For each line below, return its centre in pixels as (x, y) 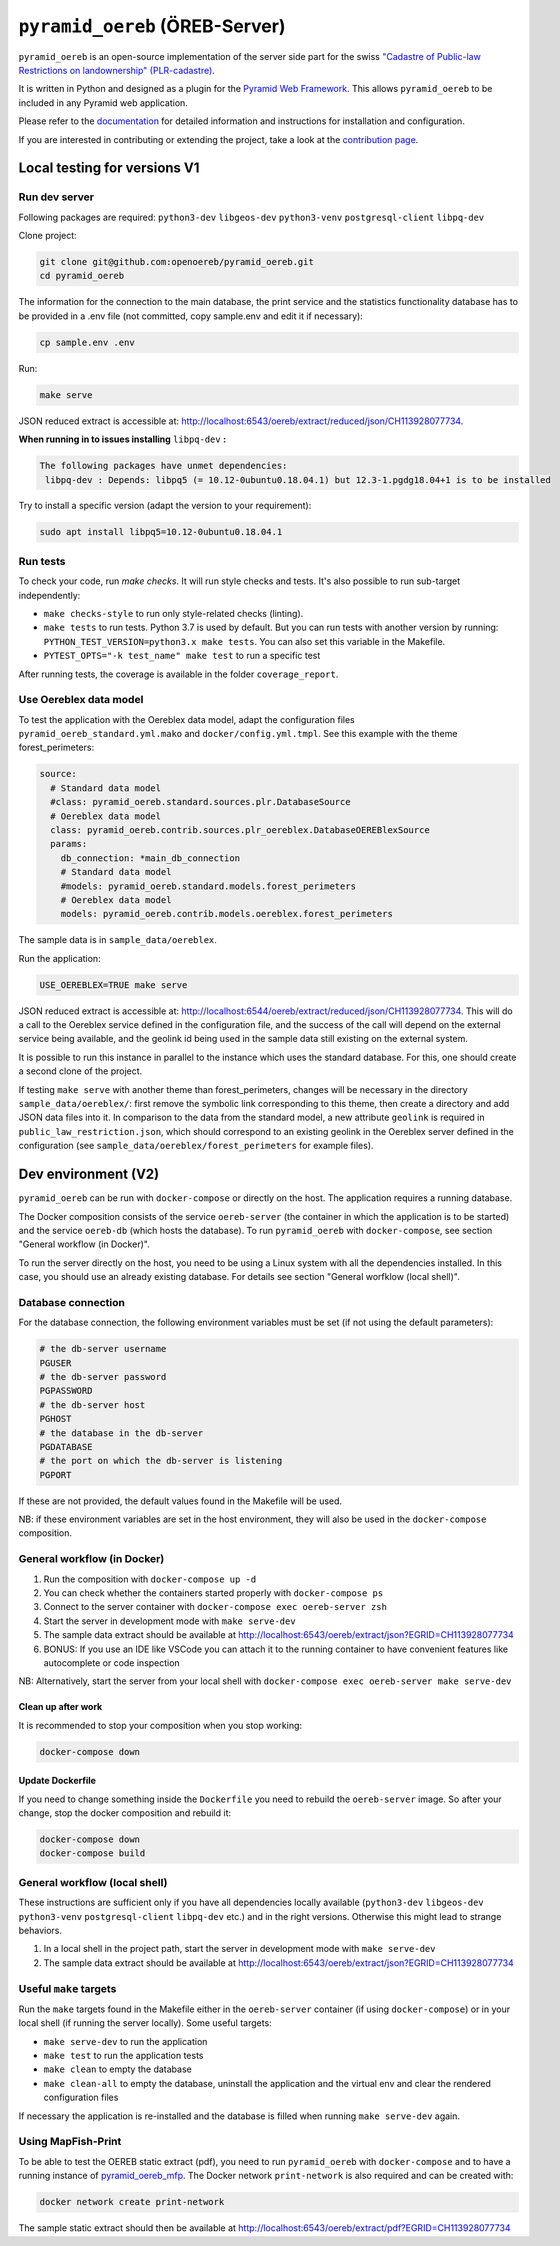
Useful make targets (67, 1988)
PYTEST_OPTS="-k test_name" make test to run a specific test (182, 656)
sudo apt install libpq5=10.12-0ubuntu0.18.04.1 (161, 532)
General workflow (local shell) (93, 1882)
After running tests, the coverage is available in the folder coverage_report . (178, 674)
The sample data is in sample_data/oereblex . (117, 940)
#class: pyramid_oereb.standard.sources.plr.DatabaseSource (200, 802)
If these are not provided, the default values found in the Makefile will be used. (180, 1501)
